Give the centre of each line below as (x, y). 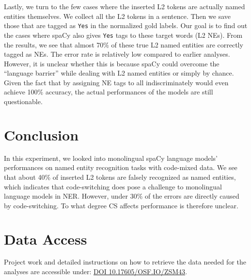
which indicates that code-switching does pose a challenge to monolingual (113, 186)
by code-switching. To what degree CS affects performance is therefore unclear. (121, 205)
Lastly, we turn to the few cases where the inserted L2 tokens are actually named (125, 6)
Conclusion (41, 134)
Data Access (46, 239)
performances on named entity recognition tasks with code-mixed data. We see (121, 167)
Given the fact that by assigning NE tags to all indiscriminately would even (116, 82)
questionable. (23, 101)
